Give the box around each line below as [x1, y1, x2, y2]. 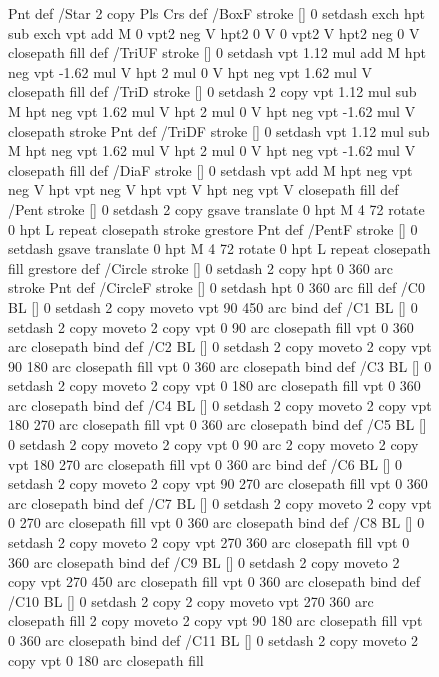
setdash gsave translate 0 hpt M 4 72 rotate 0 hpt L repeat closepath [8, 238, 431, 259]
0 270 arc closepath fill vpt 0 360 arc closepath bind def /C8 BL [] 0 [8, 512, 425, 533]
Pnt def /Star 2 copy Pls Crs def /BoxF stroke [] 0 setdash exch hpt [8, 3, 426, 23]
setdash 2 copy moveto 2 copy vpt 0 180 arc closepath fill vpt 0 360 [8, 375, 421, 396]
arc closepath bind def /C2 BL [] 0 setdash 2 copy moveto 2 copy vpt [8, 336, 432, 357]
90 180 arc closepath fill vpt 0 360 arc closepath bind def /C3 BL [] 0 [8, 355, 432, 376]
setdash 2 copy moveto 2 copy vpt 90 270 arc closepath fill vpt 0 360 [8, 473, 428, 494]
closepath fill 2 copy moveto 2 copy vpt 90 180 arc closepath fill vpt [8, 610, 423, 631]
